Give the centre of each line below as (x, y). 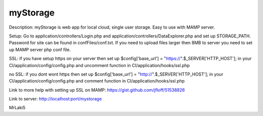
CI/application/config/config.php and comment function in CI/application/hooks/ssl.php (97, 81)
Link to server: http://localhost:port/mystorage (56, 99)
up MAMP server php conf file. (40, 50)
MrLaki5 (17, 108)
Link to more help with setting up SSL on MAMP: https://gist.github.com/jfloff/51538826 (97, 90)
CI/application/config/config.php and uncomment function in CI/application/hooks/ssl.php (99, 65)
